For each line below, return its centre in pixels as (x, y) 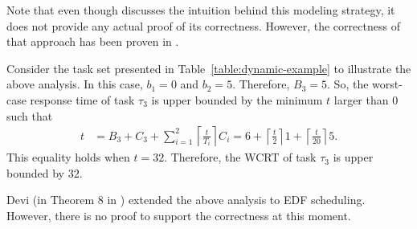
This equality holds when (68, 157)
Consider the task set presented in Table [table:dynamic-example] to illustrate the (209, 68)
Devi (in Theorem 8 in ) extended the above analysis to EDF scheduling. (186, 200)
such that (30, 115)
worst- (387, 84)
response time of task (82, 99)
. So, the (348, 84)
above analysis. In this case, (75, 84)
